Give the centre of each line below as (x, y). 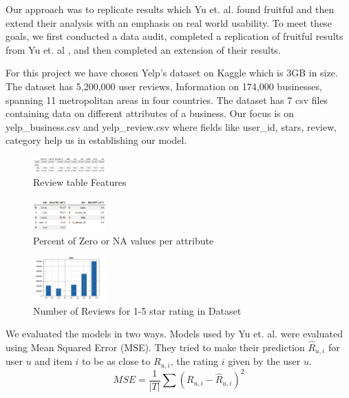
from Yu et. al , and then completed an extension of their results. (143, 49)
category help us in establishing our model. (96, 140)
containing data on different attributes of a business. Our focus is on (150, 113)
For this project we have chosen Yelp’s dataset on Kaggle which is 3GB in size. (172, 73)
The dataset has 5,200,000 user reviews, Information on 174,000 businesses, (164, 86)
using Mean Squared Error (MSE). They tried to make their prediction (155, 347)
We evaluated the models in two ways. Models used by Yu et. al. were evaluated (174, 334)
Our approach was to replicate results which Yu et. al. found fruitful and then (170, 9)
